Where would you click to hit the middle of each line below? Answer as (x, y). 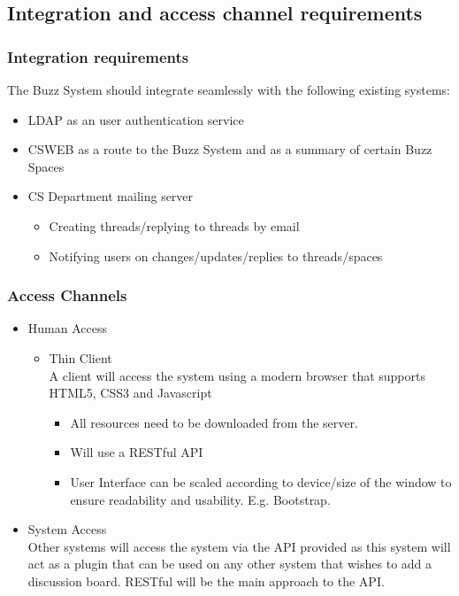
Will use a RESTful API (137, 452)
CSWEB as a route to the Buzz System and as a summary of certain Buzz (230, 149)
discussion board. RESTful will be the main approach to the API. (206, 581)
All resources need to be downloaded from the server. (214, 422)
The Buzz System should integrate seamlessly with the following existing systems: (229, 89)
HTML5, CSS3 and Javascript (130, 393)
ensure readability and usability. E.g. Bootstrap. (200, 499)
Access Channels (67, 295)
